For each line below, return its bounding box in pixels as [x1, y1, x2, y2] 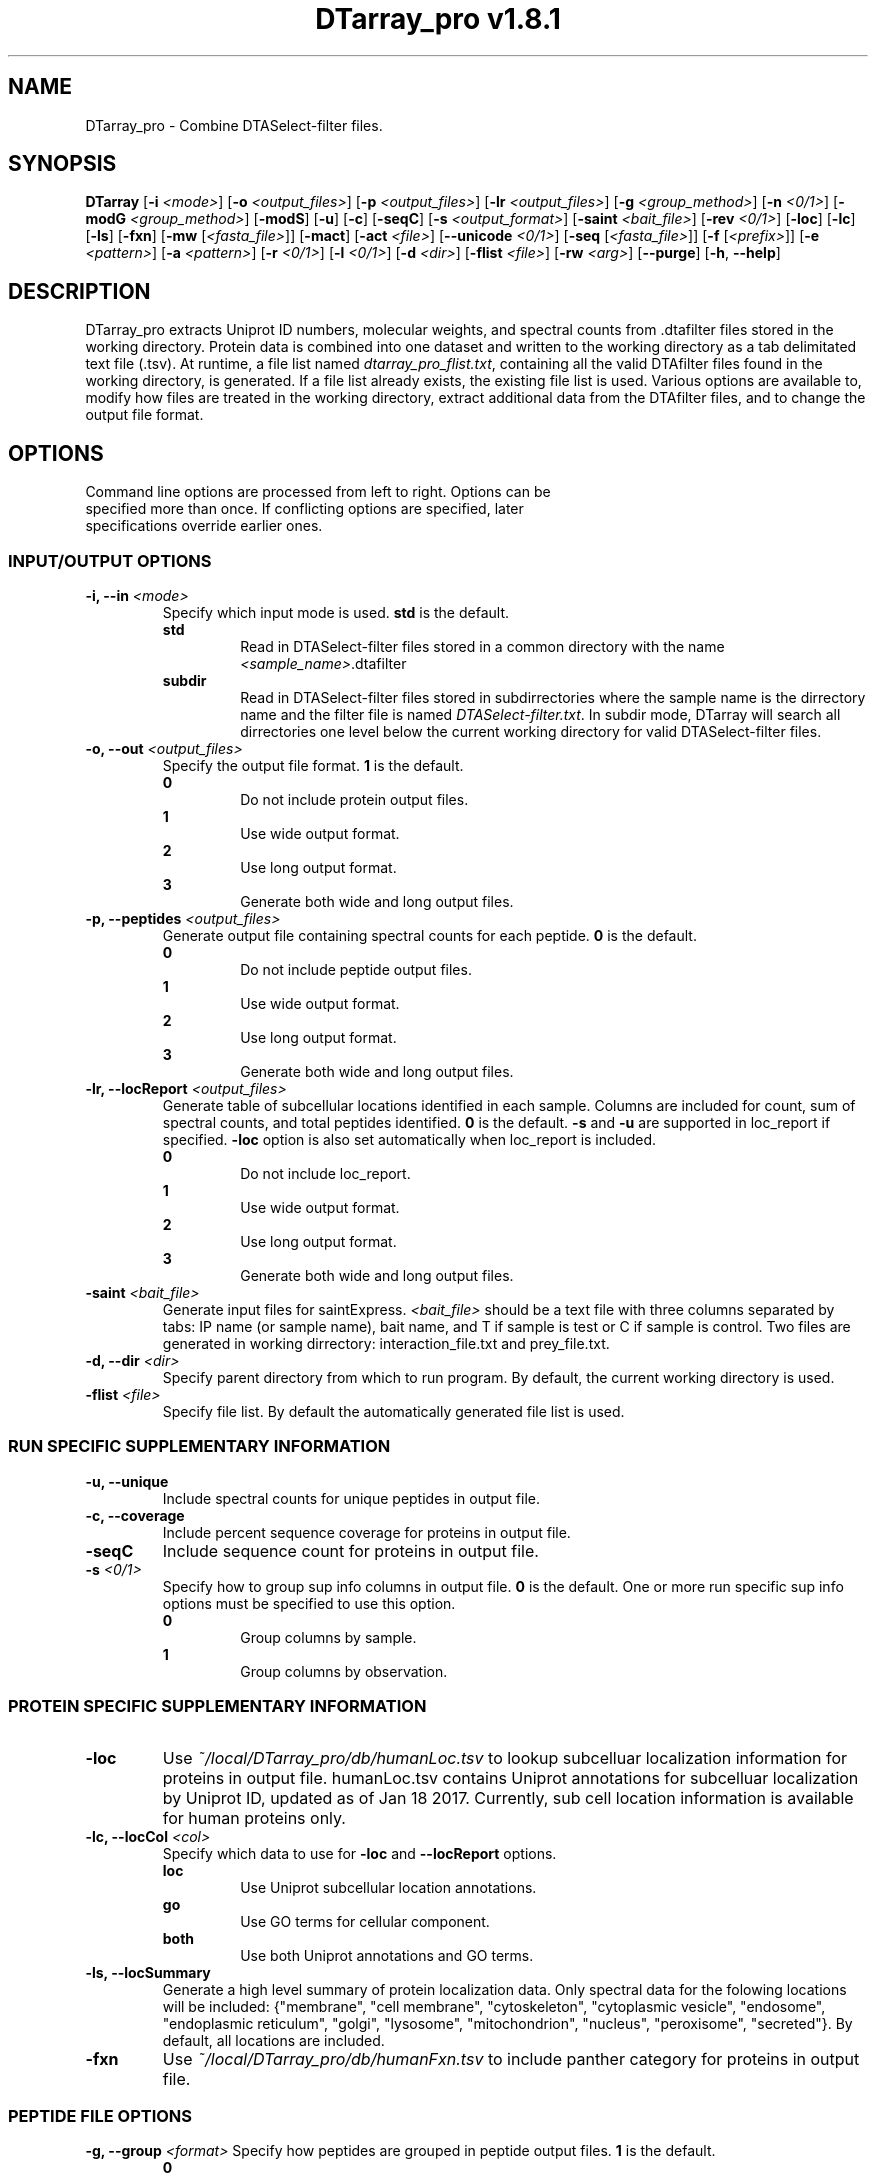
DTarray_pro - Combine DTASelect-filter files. [85, 116, 383, 134]
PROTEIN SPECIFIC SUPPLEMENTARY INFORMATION [8, 1696, 427, 1716]
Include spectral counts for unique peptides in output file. [162, 1489, 541, 1507]
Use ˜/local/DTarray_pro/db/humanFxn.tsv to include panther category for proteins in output [162, 2049, 860, 2070]
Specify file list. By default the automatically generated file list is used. [162, 1402, 625, 1420]
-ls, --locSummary [85, 1964, 211, 1982]
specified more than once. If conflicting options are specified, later [85, 500, 524, 518]
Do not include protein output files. [240, 790, 469, 808]
